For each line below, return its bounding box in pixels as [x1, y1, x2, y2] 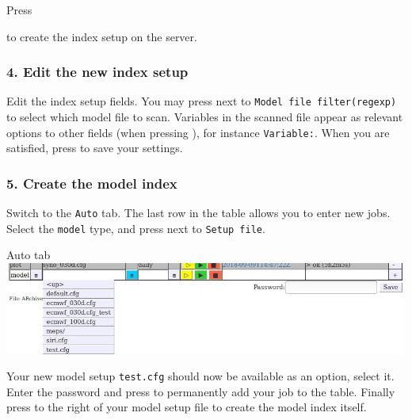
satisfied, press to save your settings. [6, 139, 183, 156]
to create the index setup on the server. [6, 28, 197, 44]
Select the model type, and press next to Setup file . [6, 220, 265, 236]
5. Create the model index [6, 173, 177, 193]
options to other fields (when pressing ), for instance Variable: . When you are [6, 124, 390, 140]
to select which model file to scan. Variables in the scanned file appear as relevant [6, 109, 403, 125]
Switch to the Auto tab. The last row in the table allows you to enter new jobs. [6, 204, 391, 221]
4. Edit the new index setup [6, 62, 189, 82]
